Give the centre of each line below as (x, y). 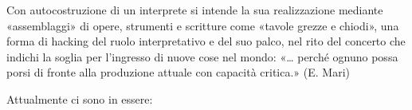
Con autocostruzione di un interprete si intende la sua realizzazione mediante (195, 10)
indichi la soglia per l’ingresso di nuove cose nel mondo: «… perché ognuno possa (202, 56)
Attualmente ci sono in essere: (80, 98)
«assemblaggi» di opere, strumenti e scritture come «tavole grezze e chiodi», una (203, 25)
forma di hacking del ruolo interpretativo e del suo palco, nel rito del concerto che (206, 41)
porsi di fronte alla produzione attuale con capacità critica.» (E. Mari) (179, 72)
